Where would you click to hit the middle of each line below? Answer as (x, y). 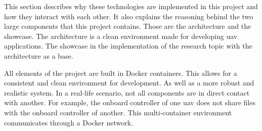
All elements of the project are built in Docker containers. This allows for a (121, 73)
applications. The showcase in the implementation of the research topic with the (128, 46)
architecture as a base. (39, 55)
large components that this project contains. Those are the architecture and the (128, 26)
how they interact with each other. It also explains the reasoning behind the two (129, 16)
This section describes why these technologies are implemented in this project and (131, 6)
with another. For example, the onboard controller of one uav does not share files (130, 102)
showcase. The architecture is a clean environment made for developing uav (121, 36)
